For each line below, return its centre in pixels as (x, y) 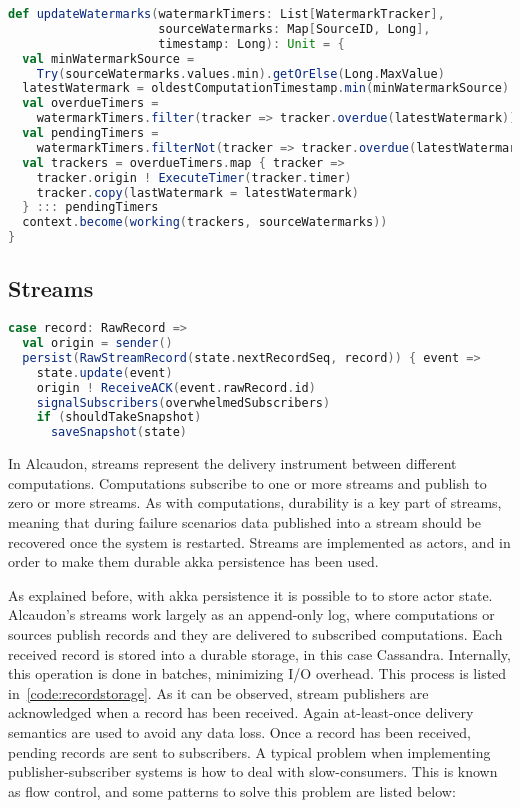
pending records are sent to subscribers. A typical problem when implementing (249, 751)
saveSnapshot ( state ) (118, 432)
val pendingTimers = (90, 133)
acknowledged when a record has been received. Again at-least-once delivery (241, 712)
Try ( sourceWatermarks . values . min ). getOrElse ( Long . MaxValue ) (240, 73)
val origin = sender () (97, 343)
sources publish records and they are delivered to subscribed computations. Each (255, 633)
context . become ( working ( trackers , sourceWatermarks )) (205, 222)
